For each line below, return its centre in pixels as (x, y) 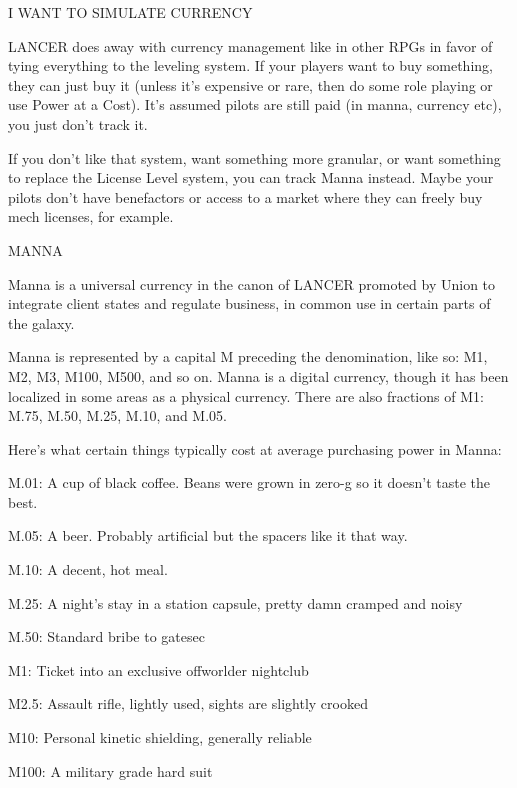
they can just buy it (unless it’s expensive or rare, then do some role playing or (250, 84)
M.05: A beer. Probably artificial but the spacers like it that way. (208, 535)
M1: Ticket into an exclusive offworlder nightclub (158, 669)
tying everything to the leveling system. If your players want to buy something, (250, 65)
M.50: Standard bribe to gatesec (106, 636)
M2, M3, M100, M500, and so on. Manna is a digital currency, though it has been (258, 375)
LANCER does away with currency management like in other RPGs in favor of (250, 45)
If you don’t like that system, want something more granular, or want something (254, 157)
